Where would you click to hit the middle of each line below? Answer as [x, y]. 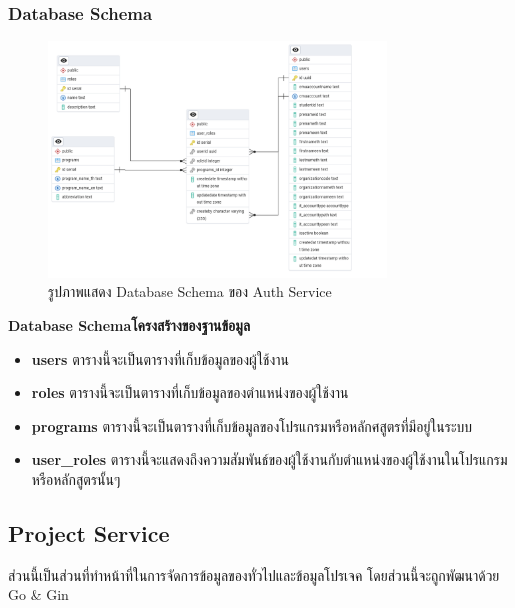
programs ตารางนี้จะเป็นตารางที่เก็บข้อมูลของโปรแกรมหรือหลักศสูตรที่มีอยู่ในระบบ [252, 425]
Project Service [89, 532]
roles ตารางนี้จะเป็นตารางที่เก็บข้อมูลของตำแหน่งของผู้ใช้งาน [190, 392]
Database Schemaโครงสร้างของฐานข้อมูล [129, 324]
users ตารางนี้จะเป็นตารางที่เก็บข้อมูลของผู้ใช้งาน [160, 358]
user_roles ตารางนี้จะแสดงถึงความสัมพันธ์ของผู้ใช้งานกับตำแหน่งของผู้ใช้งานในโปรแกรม [269, 459]
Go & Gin [38, 594]
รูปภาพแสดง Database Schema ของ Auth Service [190, 291]
